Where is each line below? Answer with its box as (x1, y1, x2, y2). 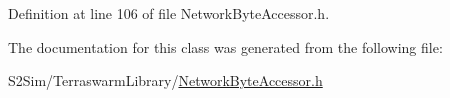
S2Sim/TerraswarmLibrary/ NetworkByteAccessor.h (8, 70, 323, 91)
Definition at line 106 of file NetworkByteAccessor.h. (8, 3, 330, 23)
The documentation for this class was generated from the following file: (8, 36, 443, 57)
